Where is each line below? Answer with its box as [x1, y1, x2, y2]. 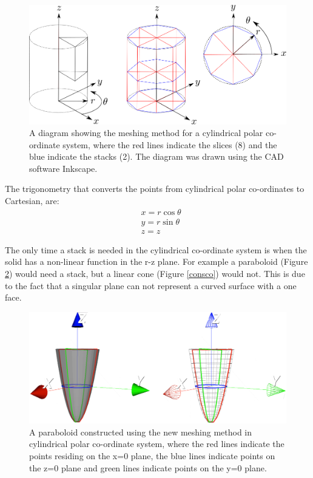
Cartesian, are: [5, 194, 59, 207]
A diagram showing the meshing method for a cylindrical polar [29, 126, 263, 139]
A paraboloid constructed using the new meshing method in [29, 425, 252, 438]
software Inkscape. [29, 162, 98, 174]
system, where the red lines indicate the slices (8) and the [62, 138, 277, 151]
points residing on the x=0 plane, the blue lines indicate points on [29, 449, 275, 462]
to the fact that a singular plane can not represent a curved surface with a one [5, 279, 297, 292]
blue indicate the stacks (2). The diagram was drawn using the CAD [29, 150, 284, 163]
